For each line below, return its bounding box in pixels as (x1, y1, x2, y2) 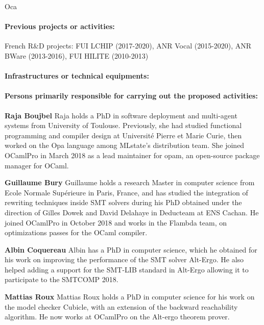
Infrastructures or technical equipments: (5, 70, 149, 81)
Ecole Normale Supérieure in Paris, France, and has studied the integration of (5, 187, 248, 197)
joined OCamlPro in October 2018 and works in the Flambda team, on (5, 217, 227, 228)
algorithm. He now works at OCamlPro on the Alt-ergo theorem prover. (5, 311, 230, 322)
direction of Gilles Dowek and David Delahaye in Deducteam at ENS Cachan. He (5, 207, 259, 217)
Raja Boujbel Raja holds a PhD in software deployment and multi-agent (5, 110, 237, 120)
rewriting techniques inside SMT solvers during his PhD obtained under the (5, 197, 242, 208)
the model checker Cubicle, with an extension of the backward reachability (5, 301, 238, 312)
